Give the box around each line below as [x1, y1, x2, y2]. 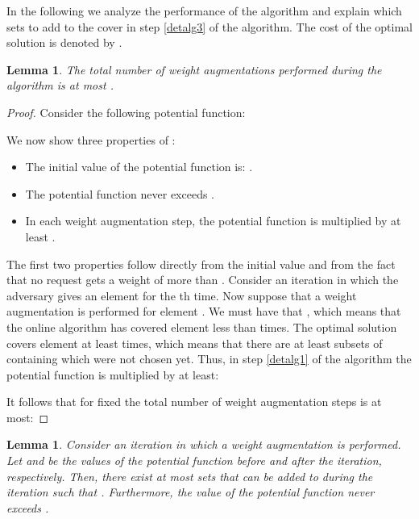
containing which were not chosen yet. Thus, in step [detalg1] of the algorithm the [6, 350, 412, 367]
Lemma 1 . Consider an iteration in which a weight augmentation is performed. [6, 436, 401, 453]
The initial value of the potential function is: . [25, 158, 253, 175]
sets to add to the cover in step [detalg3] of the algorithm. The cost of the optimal [6, 18, 413, 35]
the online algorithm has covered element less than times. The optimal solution [6, 318, 397, 335]
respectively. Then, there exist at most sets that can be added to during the [6, 467, 373, 484]
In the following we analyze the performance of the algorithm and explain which [6, 2, 402, 19]
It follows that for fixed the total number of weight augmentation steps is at [6, 393, 382, 410]
